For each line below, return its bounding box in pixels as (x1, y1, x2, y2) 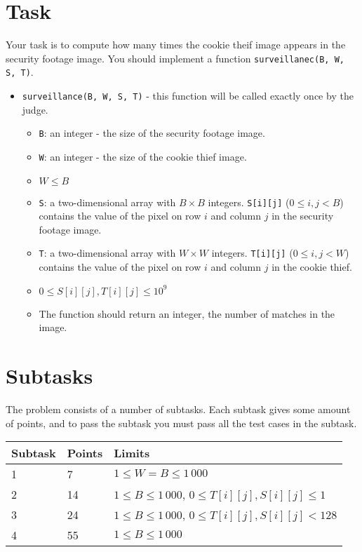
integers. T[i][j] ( (211, 245, 293, 260)
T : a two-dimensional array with (39, 245, 176, 260)
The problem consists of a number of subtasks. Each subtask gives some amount (6, 402, 351, 416)
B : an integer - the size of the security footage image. (39, 126, 265, 140)
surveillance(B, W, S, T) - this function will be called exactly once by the (22, 88, 354, 103)
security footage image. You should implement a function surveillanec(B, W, (6, 51, 344, 65)
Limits (114, 445, 150, 462)
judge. (22, 102, 48, 116)
